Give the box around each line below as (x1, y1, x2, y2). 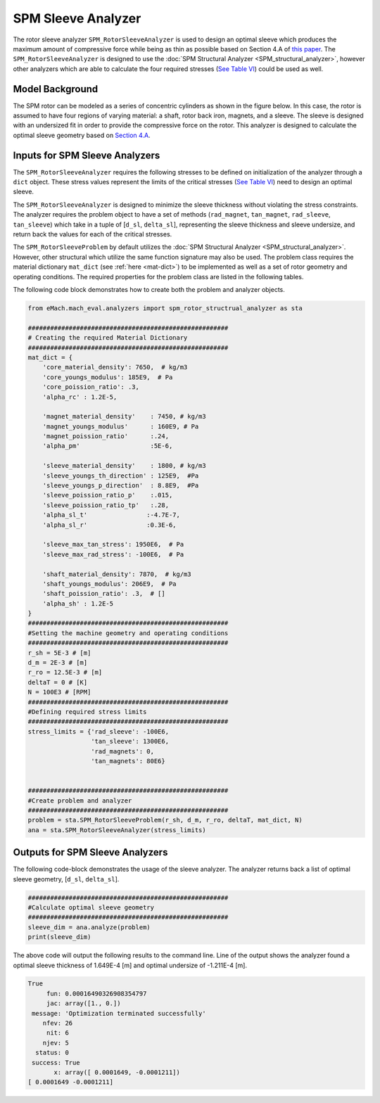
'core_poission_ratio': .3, (42, 383, 140, 391)
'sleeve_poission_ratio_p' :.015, (42, 491, 173, 499)
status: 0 (35, 1049, 70, 1057)
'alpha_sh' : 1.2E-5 (42, 599, 114, 608)
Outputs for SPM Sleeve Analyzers (13, 846, 168, 858)
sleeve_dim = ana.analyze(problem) (27, 923, 151, 931)
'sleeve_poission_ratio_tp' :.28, (42, 501, 169, 509)
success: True (32, 1059, 80, 1066)
